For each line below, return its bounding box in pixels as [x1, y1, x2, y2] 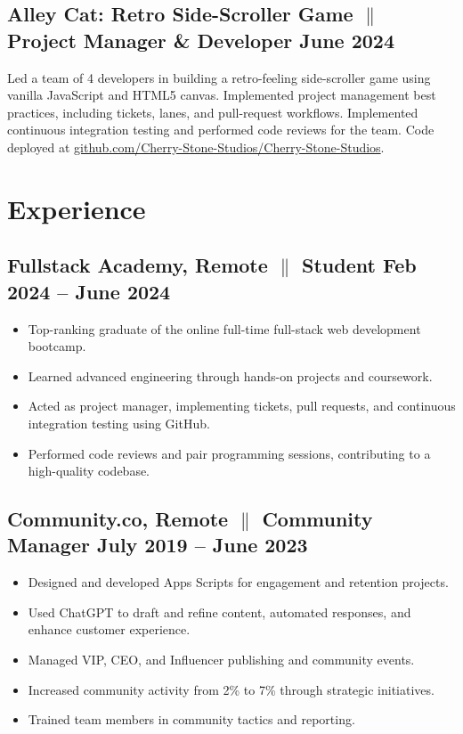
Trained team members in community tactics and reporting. [28, 710, 355, 729]
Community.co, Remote [7, 505, 229, 533]
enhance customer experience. [28, 620, 191, 639]
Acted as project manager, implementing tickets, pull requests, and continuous [28, 396, 456, 415]
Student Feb [302, 251, 417, 279]
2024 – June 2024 [7, 277, 171, 305]
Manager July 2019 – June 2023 [7, 531, 308, 559]
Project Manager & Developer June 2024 [7, 26, 394, 53]
